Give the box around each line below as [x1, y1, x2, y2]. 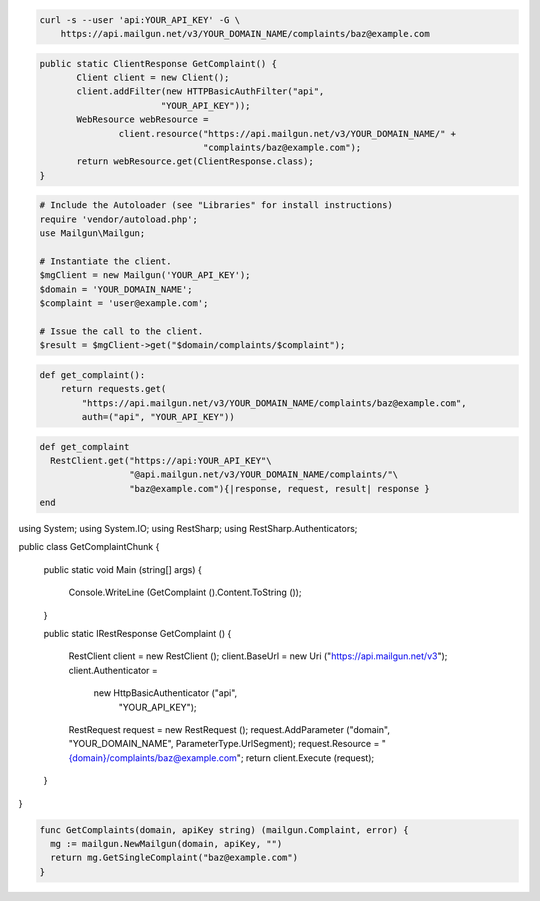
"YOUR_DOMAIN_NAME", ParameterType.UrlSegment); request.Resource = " [68, 738, 387, 750]
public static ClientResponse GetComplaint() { [39, 58, 277, 69]
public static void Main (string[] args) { [43, 563, 202, 575]
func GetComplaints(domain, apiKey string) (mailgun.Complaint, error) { [39, 824, 409, 835]
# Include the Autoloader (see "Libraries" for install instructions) [39, 200, 394, 211]
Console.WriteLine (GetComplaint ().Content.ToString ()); [68, 586, 302, 599]
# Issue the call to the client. [39, 325, 204, 337]
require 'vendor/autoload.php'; [39, 213, 199, 225]
